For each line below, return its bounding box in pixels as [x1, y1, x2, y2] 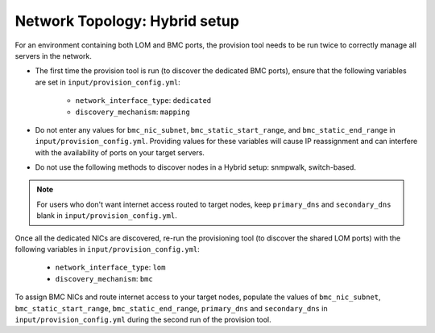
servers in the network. [14, 51, 92, 60]
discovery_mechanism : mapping [75, 107, 191, 117]
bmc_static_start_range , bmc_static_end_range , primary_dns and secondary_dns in [14, 303, 328, 313]
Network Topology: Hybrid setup [14, 12, 239, 30]
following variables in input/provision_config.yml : [14, 245, 201, 254]
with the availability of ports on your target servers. [35, 147, 205, 157]
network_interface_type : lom [55, 262, 166, 273]
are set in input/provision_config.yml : [35, 77, 180, 87]
